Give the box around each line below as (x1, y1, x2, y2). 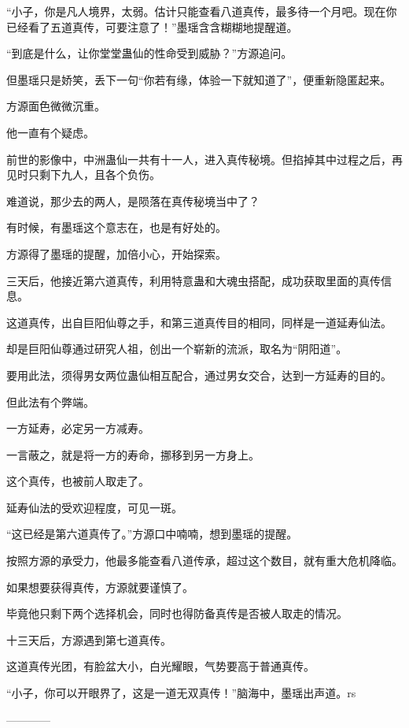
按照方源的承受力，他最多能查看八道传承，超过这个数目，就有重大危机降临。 (6, 552, 403, 569)
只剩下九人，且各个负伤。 (28, 166, 160, 183)
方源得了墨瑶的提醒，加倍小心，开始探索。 (6, 245, 227, 262)
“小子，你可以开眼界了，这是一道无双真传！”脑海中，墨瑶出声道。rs (6, 685, 356, 701)
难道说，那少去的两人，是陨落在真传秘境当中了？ (6, 192, 260, 209)
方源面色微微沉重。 (6, 98, 105, 114)
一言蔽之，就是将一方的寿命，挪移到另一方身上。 (6, 446, 260, 462)
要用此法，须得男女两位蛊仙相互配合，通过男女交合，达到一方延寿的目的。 (6, 366, 392, 383)
